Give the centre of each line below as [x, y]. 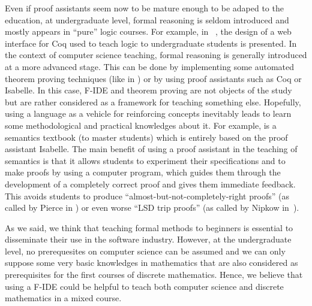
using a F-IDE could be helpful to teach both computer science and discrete [144, 286]
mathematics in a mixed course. [63, 298]
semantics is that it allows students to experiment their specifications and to [145, 160]
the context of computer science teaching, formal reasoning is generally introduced [156, 55]
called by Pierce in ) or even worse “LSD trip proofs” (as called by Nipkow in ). [152, 207]
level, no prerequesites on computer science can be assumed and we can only [145, 251]
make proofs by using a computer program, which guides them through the [143, 172]
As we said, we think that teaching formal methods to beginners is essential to [149, 227]
